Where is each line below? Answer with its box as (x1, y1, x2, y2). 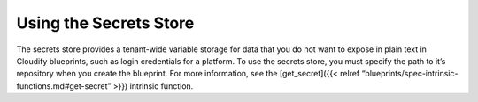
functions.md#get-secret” (16, 80, 112, 91)
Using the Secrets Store (16, 13, 195, 33)
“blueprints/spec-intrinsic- (361, 69, 459, 79)
